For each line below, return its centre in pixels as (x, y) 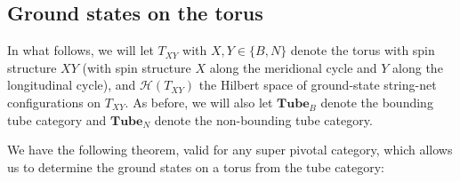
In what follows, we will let (81, 50)
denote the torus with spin (363, 50)
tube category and (57, 119)
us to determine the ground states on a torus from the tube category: (196, 166)
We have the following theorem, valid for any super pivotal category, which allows (230, 150)
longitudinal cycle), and (72, 85)
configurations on (54, 102)
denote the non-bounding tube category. (263, 119)
